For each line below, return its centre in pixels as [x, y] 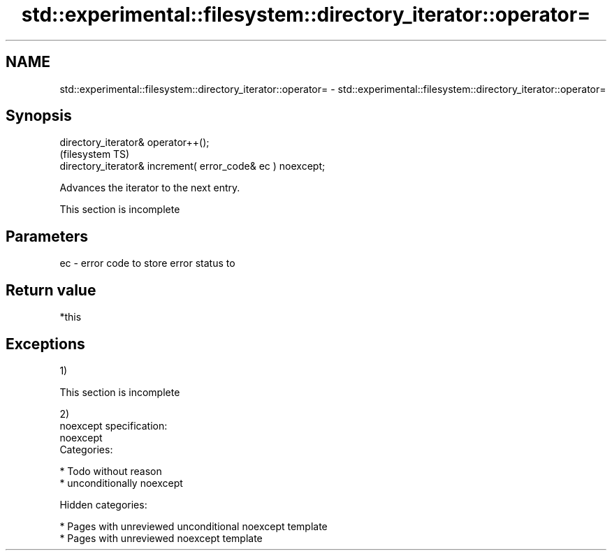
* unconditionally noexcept [121, 483]
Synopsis [39, 116]
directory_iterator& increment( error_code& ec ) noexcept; [192, 166]
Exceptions [45, 344]
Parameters [47, 236]
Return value [51, 290]
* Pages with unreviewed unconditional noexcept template [194, 526]
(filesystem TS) [95, 154]
